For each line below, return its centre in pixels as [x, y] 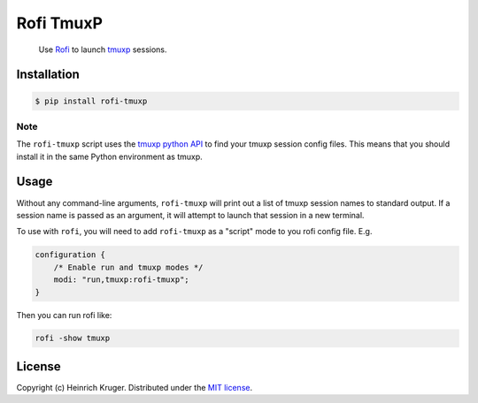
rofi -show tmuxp [73, 338]
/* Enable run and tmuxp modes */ [128, 267]
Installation [48, 75]
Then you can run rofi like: [64, 315]
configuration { [70, 255]
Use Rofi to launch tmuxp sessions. [103, 49]
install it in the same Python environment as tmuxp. [109, 156]
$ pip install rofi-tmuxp [91, 101]
